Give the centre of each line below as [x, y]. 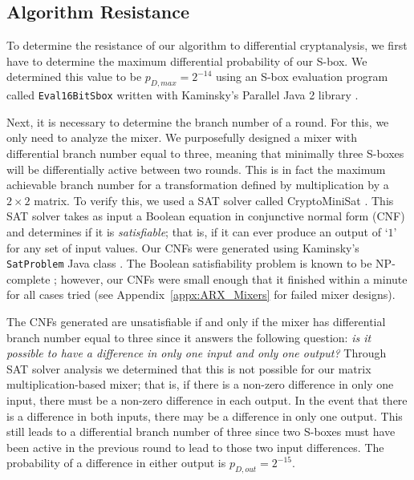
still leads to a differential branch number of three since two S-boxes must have [201, 432]
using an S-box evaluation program [302, 77]
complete [28, 278]
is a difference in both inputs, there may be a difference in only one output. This [205, 415]
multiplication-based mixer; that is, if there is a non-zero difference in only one [200, 384]
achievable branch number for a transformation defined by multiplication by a [198, 185]
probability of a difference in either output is [116, 463]
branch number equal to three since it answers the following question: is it [189, 337]
